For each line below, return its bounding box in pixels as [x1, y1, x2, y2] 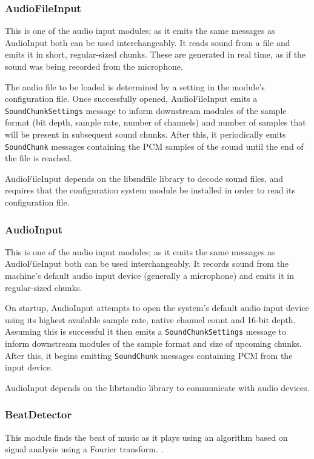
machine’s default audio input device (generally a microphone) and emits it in [5, 269, 295, 282]
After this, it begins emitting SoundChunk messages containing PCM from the [5, 349, 293, 361]
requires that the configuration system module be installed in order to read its [5, 184, 295, 196]
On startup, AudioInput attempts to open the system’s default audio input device [5, 301, 309, 314]
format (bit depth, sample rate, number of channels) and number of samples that [5, 116, 306, 129]
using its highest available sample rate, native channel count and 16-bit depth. [5, 313, 296, 326]
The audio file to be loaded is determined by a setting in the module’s [5, 80, 265, 93]
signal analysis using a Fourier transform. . [5, 443, 164, 455]
